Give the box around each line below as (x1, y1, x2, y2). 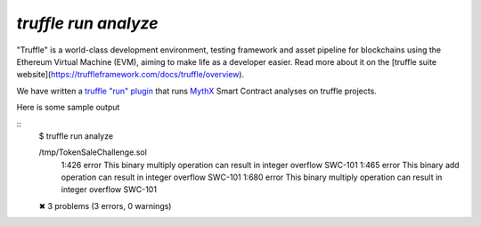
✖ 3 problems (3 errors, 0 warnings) (38, 200, 172, 211)
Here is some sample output (16, 102, 120, 113)
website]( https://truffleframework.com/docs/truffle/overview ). (16, 69, 245, 80)
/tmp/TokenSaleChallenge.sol (38, 147, 147, 157)
